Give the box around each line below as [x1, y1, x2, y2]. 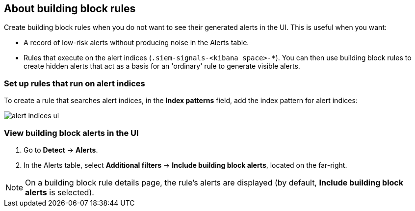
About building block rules [4, 2, 136, 15]
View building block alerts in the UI [4, 128, 139, 138]
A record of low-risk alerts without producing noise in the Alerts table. [24, 38, 249, 47]
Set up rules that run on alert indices [4, 78, 145, 88]
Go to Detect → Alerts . [24, 145, 98, 154]
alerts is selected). [25, 187, 94, 197]
